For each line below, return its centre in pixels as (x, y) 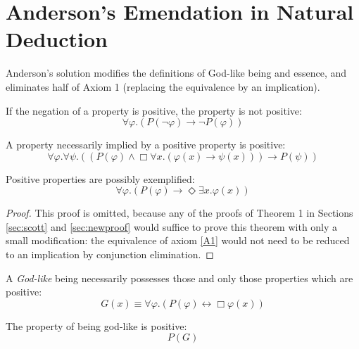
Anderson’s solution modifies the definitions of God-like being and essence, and (176, 73)
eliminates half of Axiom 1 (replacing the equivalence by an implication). (163, 86)
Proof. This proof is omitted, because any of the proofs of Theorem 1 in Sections (179, 213)
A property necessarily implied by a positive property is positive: (146, 145)
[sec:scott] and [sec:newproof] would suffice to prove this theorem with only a (172, 226)
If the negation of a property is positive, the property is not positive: (154, 110)
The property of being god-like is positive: (96, 325)
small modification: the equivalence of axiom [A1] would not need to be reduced (178, 240)
